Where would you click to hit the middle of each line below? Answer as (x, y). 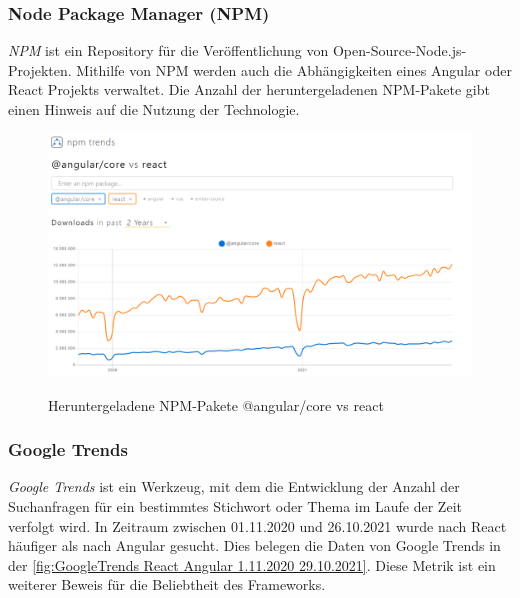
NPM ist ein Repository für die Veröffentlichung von (168, 50)
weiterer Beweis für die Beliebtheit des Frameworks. (167, 584)
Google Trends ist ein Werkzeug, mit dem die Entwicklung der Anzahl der (234, 486)
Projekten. (40, 69)
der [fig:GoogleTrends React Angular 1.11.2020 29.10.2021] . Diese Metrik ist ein (252, 564)
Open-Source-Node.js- (399, 50)
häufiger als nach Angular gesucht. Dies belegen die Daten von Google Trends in (254, 545)
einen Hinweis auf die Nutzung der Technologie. (154, 109)
